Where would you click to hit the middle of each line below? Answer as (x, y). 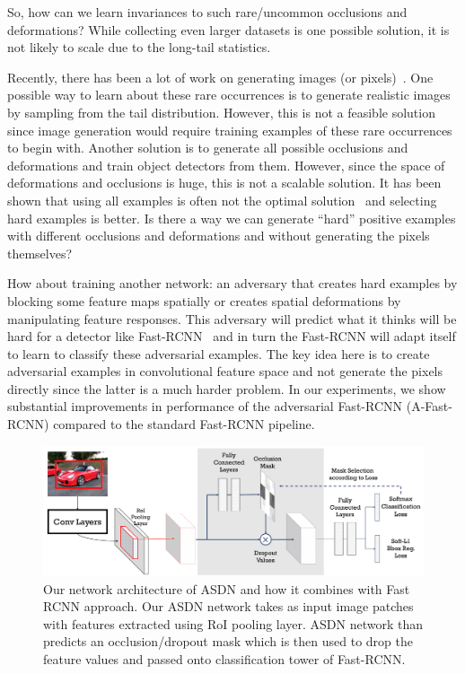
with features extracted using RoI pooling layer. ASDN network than (233, 623)
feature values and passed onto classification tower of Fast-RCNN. (224, 658)
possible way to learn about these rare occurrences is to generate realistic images (229, 95)
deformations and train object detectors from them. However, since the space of (226, 165)
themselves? (40, 253)
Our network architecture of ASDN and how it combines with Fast (227, 588)
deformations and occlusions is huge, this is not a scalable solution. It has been (224, 183)
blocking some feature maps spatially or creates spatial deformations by (204, 300)
